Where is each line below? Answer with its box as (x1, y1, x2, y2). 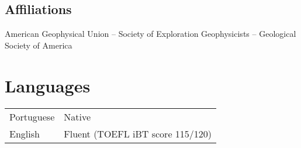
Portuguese (9, 109, 55, 123)
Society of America (5, 39, 72, 51)
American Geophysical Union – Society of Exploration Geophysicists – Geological (5, 27, 296, 40)
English (9, 126, 40, 140)
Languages (5, 73, 91, 97)
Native (64, 109, 91, 123)
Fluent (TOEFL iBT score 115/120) (64, 126, 212, 140)
